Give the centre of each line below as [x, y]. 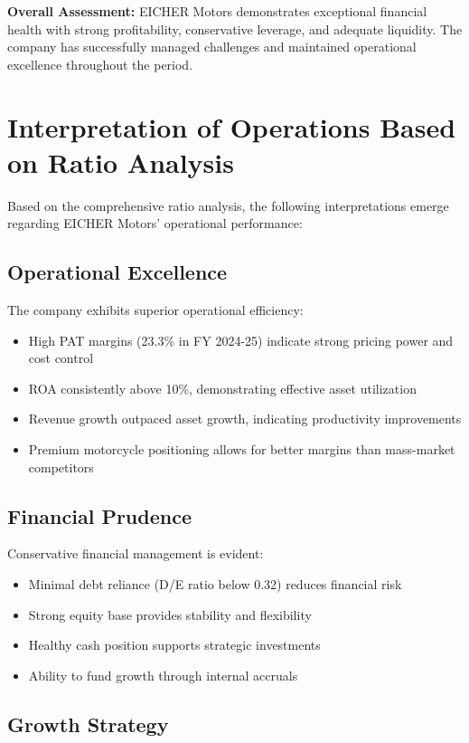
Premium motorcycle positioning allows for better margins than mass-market [242, 449]
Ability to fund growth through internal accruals [163, 675]
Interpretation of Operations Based [232, 126]
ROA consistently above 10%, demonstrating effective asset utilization [222, 388]
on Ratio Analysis [121, 162]
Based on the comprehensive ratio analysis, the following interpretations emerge [228, 205]
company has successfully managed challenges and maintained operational [212, 47]
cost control [61, 358]
